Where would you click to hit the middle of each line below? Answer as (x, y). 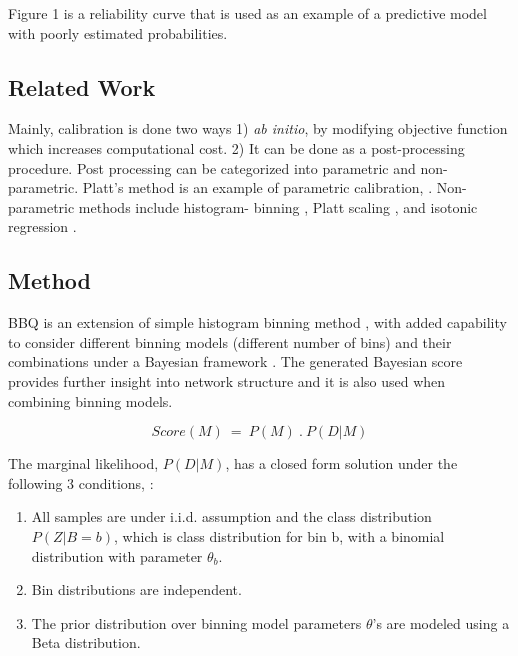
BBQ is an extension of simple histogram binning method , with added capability (257, 322)
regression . (42, 226)
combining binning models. (90, 400)
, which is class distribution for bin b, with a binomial (279, 535)
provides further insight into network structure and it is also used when (227, 380)
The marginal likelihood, (83, 463)
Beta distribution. (86, 642)
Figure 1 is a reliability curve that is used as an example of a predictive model (247, 13)
